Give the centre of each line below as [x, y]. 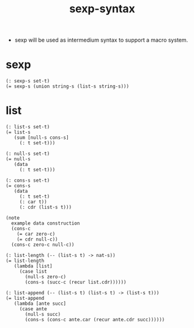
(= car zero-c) [36, 234]
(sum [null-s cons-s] [41, 138]
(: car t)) [33, 202]
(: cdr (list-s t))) [45, 207]
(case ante [33, 309]
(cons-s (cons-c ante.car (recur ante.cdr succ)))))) [95, 320]
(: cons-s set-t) [28, 181]
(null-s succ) [43, 315]
